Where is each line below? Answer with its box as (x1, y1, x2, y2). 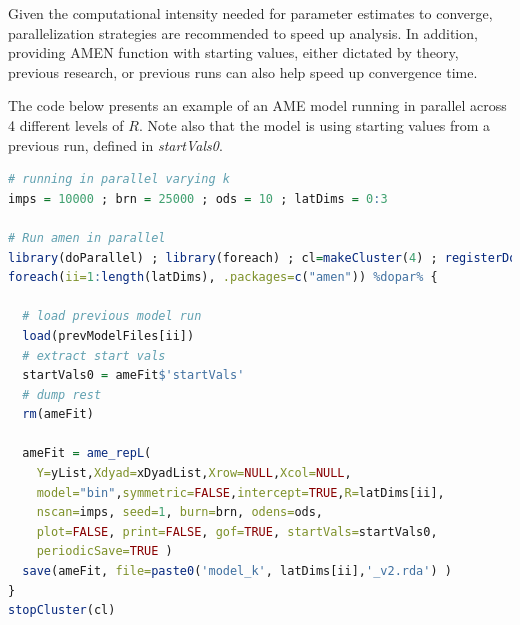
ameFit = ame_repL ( (22, 446, 152, 461)
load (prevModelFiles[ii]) (22, 328, 195, 343)
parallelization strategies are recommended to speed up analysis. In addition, (8, 22, 478, 43)
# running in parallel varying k (8, 172, 230, 187)
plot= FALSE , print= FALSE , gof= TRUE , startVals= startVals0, (36, 524, 438, 539)
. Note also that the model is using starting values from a (138, 114, 491, 135)
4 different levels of (8, 114, 124, 135)
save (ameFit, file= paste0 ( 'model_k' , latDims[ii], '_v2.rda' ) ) (22, 564, 452, 579)
